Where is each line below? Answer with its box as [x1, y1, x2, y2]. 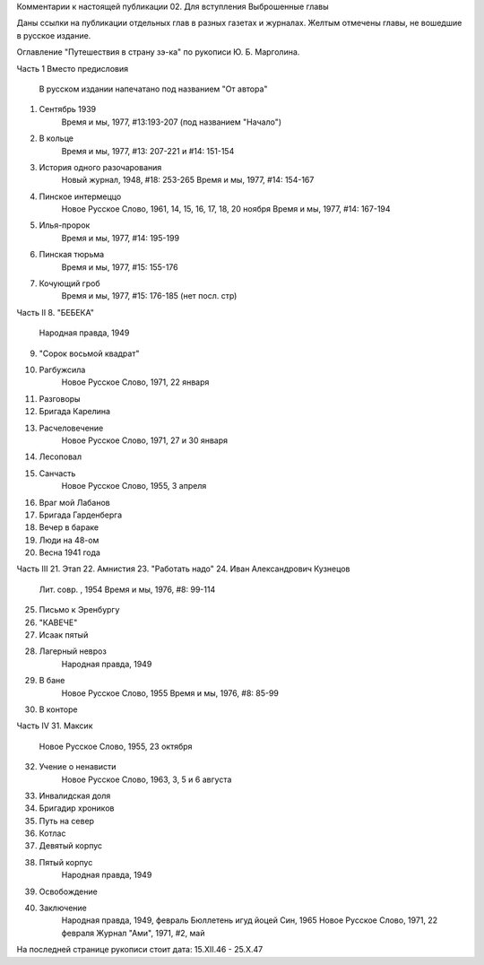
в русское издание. [16, 30, 91, 40]
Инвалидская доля [39, 790, 111, 801]
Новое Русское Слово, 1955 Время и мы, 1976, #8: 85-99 [61, 687, 280, 699]
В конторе [39, 704, 78, 715]
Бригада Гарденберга [39, 509, 123, 520]
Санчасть [39, 467, 76, 479]
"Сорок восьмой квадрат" [39, 348, 140, 359]
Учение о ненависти [39, 761, 117, 772]
